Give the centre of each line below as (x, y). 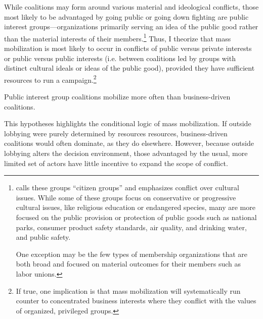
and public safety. (43, 237)
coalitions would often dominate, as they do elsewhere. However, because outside (129, 143)
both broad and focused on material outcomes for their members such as (128, 264)
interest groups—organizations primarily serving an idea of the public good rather (131, 26)
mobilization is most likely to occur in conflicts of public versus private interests (128, 48)
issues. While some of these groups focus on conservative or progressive (126, 197)
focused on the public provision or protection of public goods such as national (136, 217)
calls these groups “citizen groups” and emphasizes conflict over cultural (127, 188)
